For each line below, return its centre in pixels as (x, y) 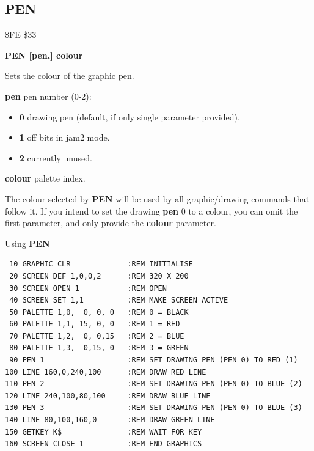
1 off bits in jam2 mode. (64, 137)
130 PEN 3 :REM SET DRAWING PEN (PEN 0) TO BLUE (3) (154, 408)
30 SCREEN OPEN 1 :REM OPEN (88, 288)
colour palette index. (45, 178)
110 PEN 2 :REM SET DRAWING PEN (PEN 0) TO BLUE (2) (154, 384)
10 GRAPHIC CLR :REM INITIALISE (101, 264)
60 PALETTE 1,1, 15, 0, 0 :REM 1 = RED (95, 324)
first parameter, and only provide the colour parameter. (111, 223)
